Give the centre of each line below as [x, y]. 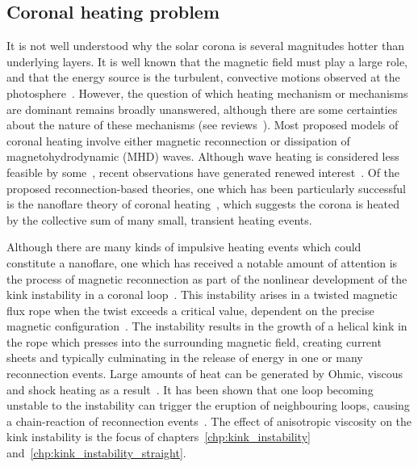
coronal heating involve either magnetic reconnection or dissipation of [178, 140]
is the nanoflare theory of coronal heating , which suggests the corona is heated [203, 204]
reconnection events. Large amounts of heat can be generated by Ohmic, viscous [205, 374]
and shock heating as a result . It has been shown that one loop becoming [190, 389]
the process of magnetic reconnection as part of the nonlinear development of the [207, 278]
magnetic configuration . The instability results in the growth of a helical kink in [207, 326]
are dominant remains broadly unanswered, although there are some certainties [202, 109]
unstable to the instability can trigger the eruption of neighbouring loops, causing [208, 405]
